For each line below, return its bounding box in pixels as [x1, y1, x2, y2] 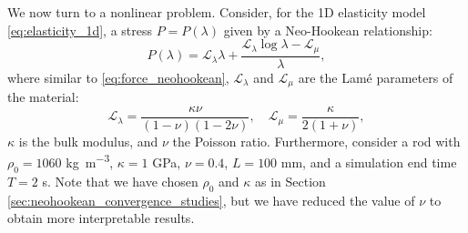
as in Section [254, 171, 326, 190]
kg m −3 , [66, 150, 114, 172]
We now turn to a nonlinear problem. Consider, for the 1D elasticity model [7, 3, 426, 21]
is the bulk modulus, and [18, 131, 158, 150]
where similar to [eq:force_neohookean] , [7, 67, 229, 86]
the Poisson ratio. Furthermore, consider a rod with [172, 131, 461, 150]
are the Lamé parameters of [298, 67, 453, 86]
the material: [7, 87, 79, 106]
